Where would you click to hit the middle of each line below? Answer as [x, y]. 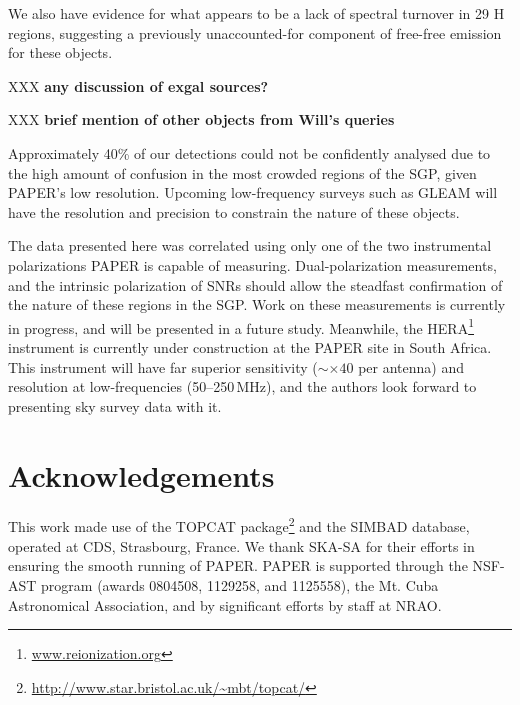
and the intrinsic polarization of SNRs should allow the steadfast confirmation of [255, 284]
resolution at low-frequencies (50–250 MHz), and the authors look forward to [242, 386]
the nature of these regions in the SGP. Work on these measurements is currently [257, 304]
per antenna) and [411, 366]
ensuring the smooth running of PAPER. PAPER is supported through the [238, 565]
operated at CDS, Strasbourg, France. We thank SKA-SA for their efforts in [241, 545]
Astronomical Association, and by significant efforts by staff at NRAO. [225, 604]
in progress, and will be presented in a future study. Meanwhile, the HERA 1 [241, 326]
